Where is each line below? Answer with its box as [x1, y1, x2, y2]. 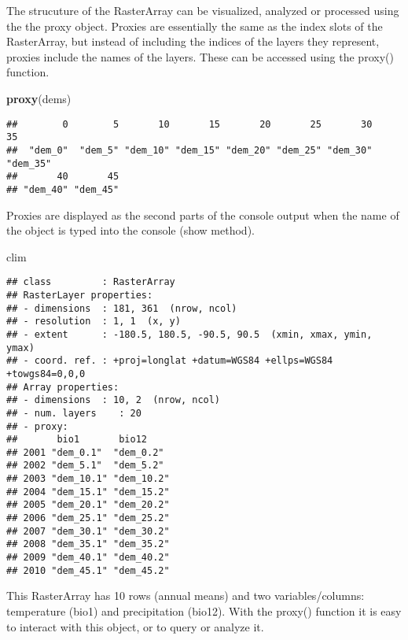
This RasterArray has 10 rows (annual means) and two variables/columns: [6, 587, 365, 604]
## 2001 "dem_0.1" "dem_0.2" [6, 446, 164, 458]
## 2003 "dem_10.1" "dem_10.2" [6, 473, 170, 485]
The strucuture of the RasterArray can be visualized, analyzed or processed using [6, 2, 399, 18]
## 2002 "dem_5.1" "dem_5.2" [6, 460, 164, 472]
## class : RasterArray [6, 276, 175, 288]
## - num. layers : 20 [6, 407, 142, 419]
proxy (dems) [6, 90, 72, 106]
